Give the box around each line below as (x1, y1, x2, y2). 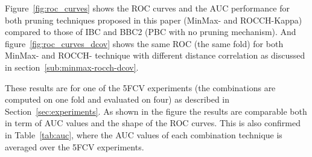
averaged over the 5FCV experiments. (5, 140, 144, 153)
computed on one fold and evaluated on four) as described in (5, 93, 230, 106)
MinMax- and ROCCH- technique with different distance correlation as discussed (5, 49, 305, 62)
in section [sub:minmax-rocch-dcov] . (5, 60, 139, 73)
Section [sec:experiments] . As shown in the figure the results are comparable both (5, 104, 307, 117)
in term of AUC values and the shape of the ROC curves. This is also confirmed (5, 117, 301, 129)
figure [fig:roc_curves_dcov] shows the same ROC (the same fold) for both (5, 37, 284, 50)
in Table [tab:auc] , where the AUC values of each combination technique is (5, 128, 282, 141)
